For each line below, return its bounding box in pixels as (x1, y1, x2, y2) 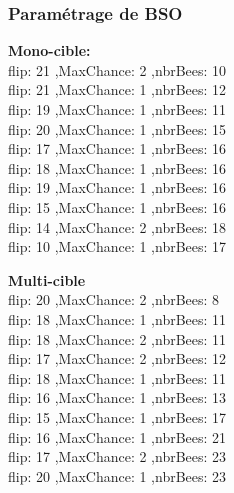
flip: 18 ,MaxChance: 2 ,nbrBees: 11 (8, 328, 227, 349)
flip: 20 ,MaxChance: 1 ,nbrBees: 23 (8, 465, 227, 486)
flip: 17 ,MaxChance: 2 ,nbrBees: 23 (8, 446, 227, 467)
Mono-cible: (8, 40, 91, 61)
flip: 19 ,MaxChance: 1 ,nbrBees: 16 (8, 177, 227, 198)
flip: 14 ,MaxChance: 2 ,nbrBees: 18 (8, 216, 227, 237)
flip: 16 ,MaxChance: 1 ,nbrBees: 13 (8, 387, 227, 408)
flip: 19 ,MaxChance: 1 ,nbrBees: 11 (8, 99, 227, 119)
